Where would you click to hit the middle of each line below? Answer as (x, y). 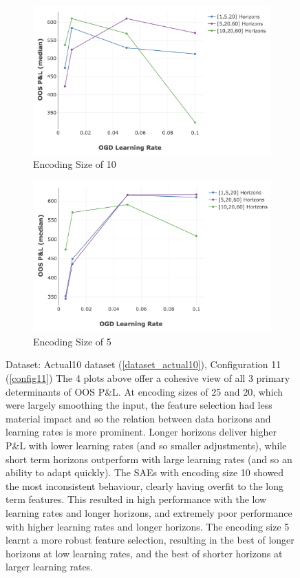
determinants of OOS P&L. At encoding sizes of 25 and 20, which (144, 391)
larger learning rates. (50, 567)
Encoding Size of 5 (72, 341)
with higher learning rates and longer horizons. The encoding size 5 (148, 526)
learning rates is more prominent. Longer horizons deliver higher (141, 432)
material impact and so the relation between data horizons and (138, 418)
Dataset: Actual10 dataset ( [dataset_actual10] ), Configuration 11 (143, 364)
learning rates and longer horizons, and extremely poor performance (149, 512)
